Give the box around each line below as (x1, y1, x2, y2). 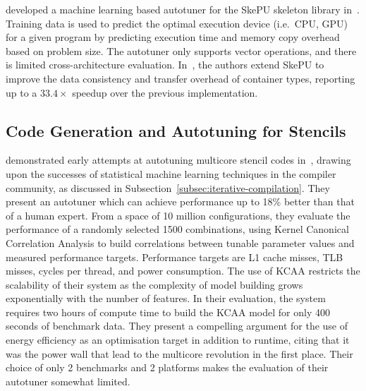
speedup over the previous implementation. (72, 85, 258, 100)
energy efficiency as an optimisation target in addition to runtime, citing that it (6, 332, 350, 347)
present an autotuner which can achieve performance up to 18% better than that (6, 194, 355, 209)
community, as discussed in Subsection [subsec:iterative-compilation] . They (6, 180, 330, 195)
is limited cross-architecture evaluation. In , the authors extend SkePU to (6, 57, 324, 72)
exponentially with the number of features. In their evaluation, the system (6, 291, 326, 306)
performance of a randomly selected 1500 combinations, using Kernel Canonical (6, 222, 349, 236)
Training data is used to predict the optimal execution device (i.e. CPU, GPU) (6, 16, 348, 30)
